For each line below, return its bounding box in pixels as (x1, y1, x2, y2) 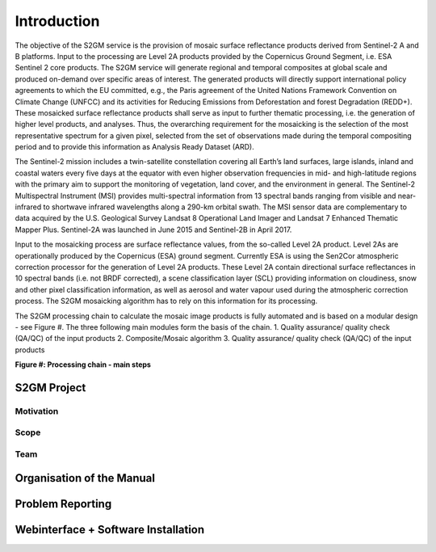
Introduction (15, 12, 100, 30)
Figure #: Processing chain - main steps (15, 360, 151, 369)
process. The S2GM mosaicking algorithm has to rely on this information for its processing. (15, 296, 318, 306)
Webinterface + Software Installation (15, 522, 205, 537)
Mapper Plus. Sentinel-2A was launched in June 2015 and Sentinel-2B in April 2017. (15, 225, 292, 234)
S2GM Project (15, 381, 86, 394)
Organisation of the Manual (15, 471, 155, 485)
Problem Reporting (15, 497, 112, 511)
